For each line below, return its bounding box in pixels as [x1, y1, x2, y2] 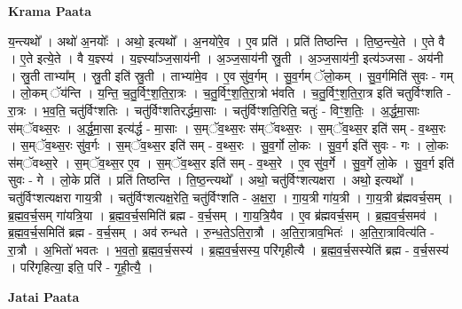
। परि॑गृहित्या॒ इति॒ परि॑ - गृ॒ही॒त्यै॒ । [8, 257, 153, 276]
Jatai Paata [8, 287, 80, 305]
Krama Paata [8, 2, 91, 20]
